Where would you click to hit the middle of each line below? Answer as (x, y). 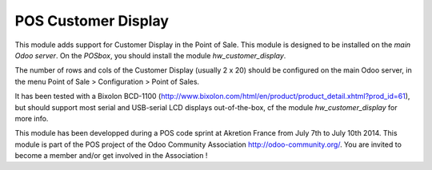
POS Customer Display (92, 21)
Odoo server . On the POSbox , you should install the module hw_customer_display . (150, 55)
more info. (32, 118)
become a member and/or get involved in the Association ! (111, 156)
